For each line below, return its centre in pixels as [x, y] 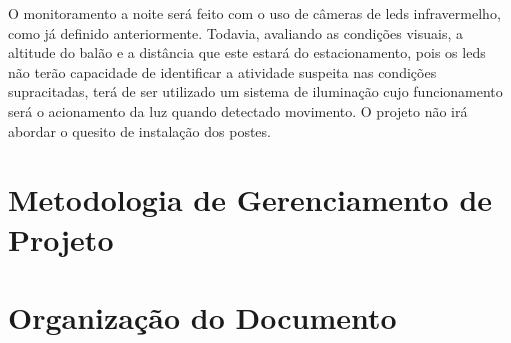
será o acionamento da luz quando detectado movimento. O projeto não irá [238, 110]
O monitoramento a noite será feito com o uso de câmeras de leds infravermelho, [254, 13]
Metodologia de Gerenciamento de [250, 199]
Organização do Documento [202, 316]
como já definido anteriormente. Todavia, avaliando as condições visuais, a [235, 32]
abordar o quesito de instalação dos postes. [139, 130]
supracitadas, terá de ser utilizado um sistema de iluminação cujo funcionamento [255, 91]
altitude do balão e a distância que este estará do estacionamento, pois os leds [247, 52]
